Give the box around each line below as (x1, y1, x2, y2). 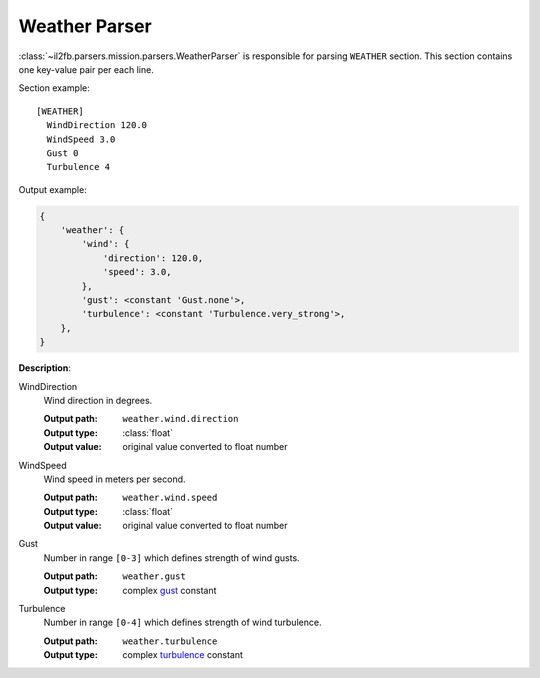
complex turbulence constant (122, 649, 244, 661)
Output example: (18, 183, 87, 195)
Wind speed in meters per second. (43, 473, 186, 485)
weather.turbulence (122, 635, 218, 647)
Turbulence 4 (46, 161, 111, 173)
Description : (18, 362, 72, 374)
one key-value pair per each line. (18, 63, 154, 75)
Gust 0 (46, 147, 79, 159)
